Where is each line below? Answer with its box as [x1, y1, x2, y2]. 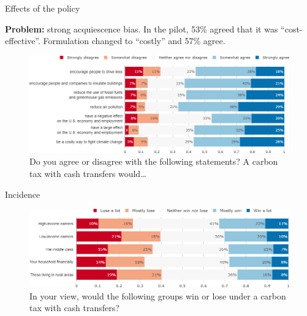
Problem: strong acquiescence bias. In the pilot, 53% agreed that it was [5, 22, 278, 35]
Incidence [5, 187, 40, 200]
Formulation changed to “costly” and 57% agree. [43, 34, 226, 47]
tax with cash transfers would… [29, 167, 146, 179]
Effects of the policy [5, 2, 80, 14]
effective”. [5, 34, 40, 47]
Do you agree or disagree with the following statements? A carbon [29, 155, 278, 168]
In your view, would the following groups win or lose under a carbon [29, 289, 286, 302]
